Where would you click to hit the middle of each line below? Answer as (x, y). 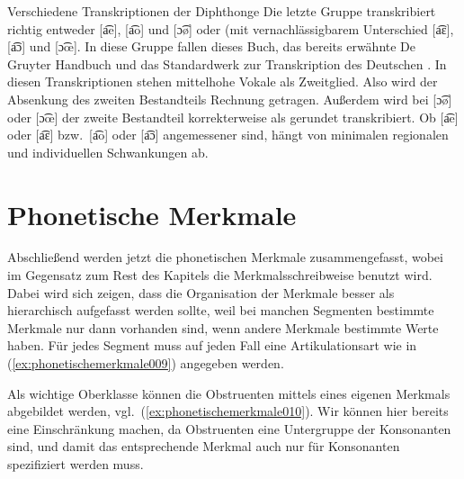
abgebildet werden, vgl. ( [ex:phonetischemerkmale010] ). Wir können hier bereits (228, 411)
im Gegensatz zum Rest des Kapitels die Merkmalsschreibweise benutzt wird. (220, 275)
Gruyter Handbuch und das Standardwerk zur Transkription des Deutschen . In (227, 63)
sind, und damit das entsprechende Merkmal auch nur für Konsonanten (204, 446)
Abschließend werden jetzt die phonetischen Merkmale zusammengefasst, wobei (225, 257)
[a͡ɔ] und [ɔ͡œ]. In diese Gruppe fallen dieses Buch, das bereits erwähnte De (212, 46)
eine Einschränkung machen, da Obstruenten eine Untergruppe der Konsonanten (229, 428)
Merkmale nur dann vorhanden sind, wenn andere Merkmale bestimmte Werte (223, 327)
